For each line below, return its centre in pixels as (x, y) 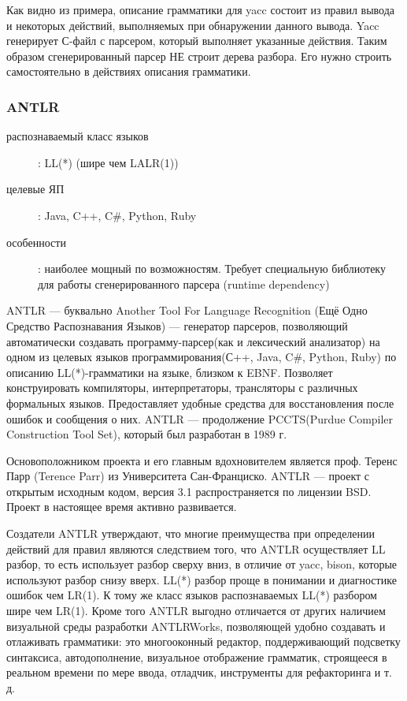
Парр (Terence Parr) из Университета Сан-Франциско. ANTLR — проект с (188, 476)
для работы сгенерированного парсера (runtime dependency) (184, 283)
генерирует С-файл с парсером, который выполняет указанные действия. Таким (197, 41)
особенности (36, 242)
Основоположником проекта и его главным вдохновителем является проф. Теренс (202, 460)
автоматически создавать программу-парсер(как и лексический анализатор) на (193, 341)
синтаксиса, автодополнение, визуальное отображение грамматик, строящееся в (197, 656)
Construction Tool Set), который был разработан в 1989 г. (147, 434)
